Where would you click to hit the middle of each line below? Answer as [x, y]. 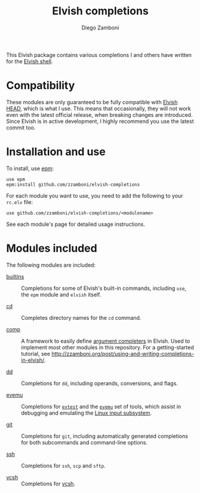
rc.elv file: [20, 202]
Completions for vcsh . [48, 483]
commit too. [21, 128]
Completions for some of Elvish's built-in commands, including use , [104, 288]
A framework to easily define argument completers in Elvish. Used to [106, 341]
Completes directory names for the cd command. [81, 317]
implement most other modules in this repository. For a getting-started [107, 347]
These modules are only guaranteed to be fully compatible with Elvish [92, 102]
